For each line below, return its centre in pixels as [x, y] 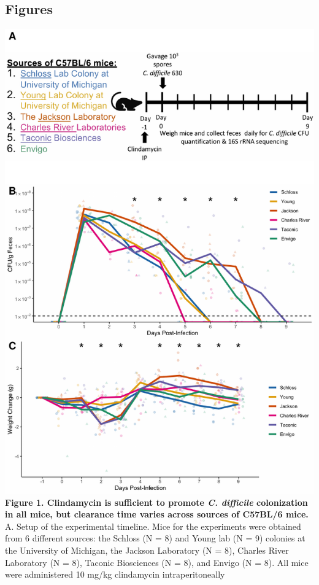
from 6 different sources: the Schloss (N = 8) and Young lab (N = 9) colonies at [155, 538]
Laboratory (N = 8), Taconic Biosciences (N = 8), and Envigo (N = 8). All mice [157, 562]
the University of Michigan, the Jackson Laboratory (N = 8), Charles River [147, 550]
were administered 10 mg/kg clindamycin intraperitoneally [115, 574]
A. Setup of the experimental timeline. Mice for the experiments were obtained [153, 526]
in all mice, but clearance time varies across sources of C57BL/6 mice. [157, 514]
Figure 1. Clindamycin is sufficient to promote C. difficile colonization [156, 502]
